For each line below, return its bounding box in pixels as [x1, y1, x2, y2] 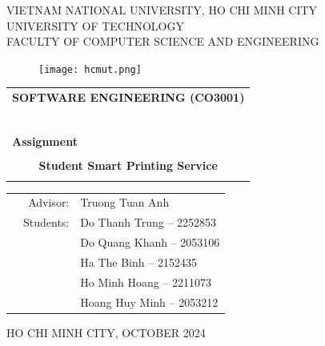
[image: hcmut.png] [38, 63, 142, 75]
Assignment [12, 133, 78, 150]
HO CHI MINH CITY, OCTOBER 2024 [6, 324, 206, 340]
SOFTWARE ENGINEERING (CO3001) [12, 89, 245, 106]
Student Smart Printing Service [38, 157, 218, 174]
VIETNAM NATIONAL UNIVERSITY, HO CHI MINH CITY [6, 2, 318, 18]
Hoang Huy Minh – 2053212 [80, 293, 219, 310]
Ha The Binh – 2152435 [80, 253, 197, 270]
